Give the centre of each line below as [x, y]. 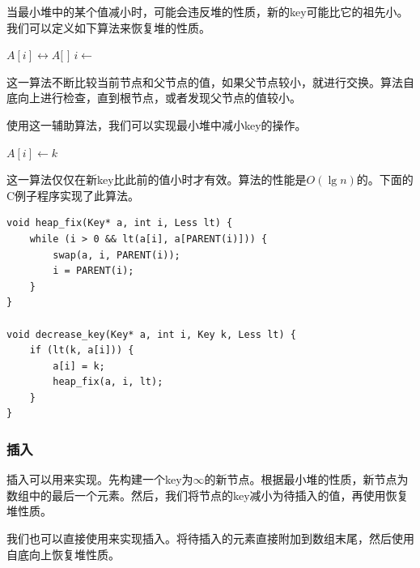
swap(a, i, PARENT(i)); [117, 255]
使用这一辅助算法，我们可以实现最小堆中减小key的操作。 [157, 124]
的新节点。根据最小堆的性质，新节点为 [306, 479]
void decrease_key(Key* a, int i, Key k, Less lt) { [151, 334]
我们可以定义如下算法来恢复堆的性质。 [108, 27]
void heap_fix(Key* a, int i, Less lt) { [120, 223]
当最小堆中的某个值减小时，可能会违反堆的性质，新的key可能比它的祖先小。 [208, 11]
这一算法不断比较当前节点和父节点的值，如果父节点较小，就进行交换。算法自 [210, 81]
